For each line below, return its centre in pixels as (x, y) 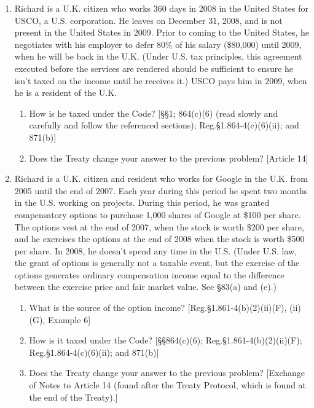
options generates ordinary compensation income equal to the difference (149, 274)
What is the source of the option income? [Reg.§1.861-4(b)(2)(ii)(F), (158, 308)
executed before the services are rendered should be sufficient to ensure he (154, 68)
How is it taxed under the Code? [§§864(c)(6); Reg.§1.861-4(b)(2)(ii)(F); (166, 340)
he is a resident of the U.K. (66, 92)
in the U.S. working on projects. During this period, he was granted (142, 202)
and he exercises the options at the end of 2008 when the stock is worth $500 (159, 239)
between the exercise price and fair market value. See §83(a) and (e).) (145, 287)
